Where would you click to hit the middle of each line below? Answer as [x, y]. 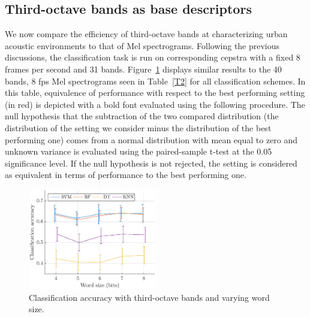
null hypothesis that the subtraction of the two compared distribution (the [142, 116]
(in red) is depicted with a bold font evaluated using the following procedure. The [155, 104]
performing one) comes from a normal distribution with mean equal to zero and [151, 139]
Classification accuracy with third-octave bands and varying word [149, 297]
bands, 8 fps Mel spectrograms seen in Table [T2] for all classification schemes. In [155, 81]
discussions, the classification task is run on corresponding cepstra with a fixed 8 [153, 57]
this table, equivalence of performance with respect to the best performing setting [155, 93]
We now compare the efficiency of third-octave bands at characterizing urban [146, 34]
